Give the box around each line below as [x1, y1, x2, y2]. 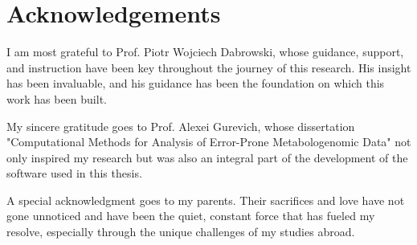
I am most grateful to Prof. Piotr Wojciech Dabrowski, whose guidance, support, [6, 43, 404, 60]
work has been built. [6, 90, 107, 107]
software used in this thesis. [6, 165, 142, 182]
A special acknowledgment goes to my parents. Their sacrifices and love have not [6, 191, 405, 208]
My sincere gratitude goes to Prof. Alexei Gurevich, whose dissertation [6, 117, 355, 134]
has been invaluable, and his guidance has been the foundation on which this [6, 75, 385, 92]
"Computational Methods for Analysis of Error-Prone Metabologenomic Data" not [6, 133, 411, 150]
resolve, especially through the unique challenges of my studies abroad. [6, 223, 355, 240]
